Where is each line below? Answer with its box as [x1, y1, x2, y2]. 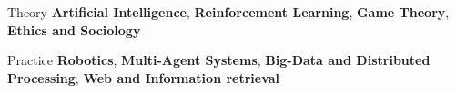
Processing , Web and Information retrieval [7, 68, 280, 87]
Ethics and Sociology [7, 20, 141, 39]
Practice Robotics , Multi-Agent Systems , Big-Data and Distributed [7, 51, 431, 70]
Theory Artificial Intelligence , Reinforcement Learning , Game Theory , [7, 3, 450, 21]
